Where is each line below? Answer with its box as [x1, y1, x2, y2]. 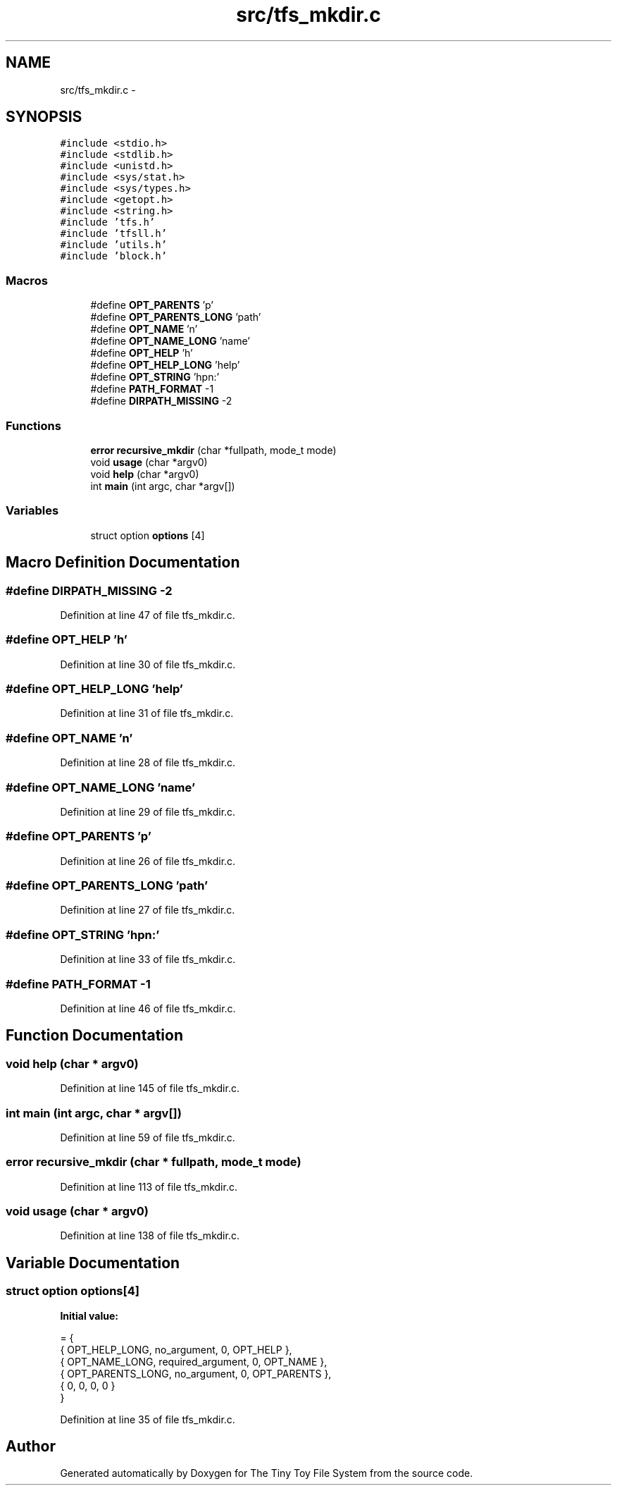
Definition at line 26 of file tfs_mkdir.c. [60, 854, 236, 867]
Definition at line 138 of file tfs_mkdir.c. [60, 1229, 239, 1242]
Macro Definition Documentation [6, 553, 240, 572]
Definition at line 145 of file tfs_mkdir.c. [60, 1082, 239, 1095]
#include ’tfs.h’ [60, 216, 156, 228]
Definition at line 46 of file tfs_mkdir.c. [60, 1002, 236, 1014]
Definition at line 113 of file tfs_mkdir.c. [60, 1180, 237, 1193]
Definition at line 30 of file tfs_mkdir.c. [60, 658, 236, 670]
